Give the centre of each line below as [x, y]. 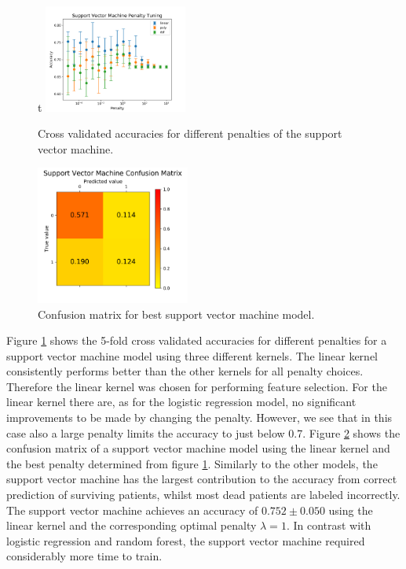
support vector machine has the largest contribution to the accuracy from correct [202, 479]
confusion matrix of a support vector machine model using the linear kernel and [198, 448]
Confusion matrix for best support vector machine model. [176, 314]
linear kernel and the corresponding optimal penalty [132, 525]
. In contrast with [329, 525]
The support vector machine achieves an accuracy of [132, 510]
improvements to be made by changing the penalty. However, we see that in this [199, 418]
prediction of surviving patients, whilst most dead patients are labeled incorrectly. [203, 495]
